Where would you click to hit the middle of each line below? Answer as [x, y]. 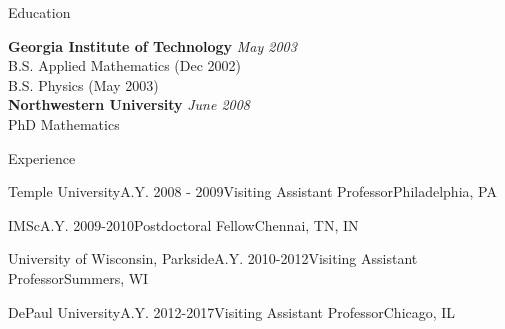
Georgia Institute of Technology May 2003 [152, 45]
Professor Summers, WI [78, 277]
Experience [42, 157]
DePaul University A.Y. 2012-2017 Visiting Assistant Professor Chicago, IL [232, 311]
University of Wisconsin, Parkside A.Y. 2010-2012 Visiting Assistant [213, 258]
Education [39, 12]
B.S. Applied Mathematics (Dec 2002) [125, 65]
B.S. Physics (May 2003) [83, 84]
